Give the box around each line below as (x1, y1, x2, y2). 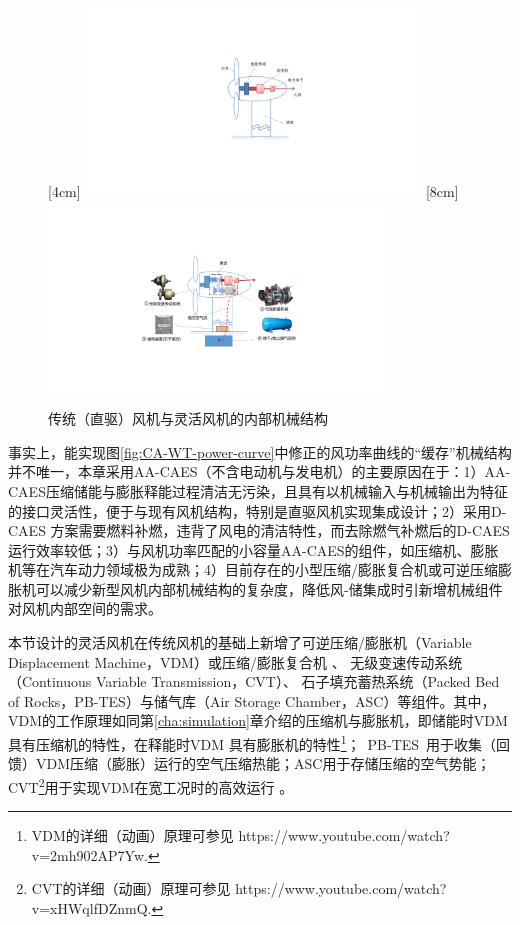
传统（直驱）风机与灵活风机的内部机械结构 (48, 408, 328, 429)
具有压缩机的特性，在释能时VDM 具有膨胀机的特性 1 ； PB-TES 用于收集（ (8, 731, 497, 754)
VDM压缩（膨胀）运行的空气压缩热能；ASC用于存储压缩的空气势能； (35, 753, 491, 774)
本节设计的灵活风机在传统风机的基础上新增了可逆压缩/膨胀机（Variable (8, 632, 472, 653)
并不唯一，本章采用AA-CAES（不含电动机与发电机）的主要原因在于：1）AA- (8, 461, 511, 482)
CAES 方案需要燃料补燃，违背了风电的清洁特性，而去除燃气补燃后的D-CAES (8, 520, 510, 541)
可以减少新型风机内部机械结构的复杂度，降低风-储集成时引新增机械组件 (35, 578, 503, 599)
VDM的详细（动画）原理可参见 (31, 825, 234, 846)
